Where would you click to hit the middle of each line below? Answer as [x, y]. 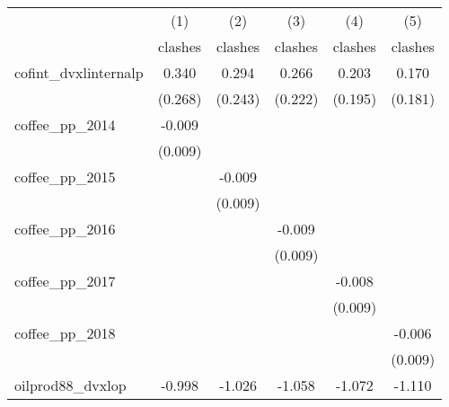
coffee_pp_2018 [65, 333]
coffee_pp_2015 [65, 177]
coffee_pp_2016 [65, 229]
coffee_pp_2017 [65, 281]
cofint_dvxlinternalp [79, 72]
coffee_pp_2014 [65, 124]
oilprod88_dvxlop [70, 385]
